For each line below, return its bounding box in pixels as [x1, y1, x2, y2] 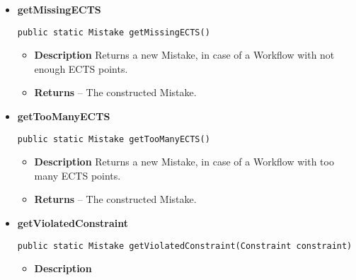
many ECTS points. [34, 168, 121, 182]
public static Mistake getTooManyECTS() [17, 134, 210, 144]
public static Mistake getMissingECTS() [17, 27, 210, 37]
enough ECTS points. [34, 61, 128, 76]
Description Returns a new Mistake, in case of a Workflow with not [34, 47, 335, 62]
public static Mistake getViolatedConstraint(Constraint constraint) [17, 240, 352, 251]
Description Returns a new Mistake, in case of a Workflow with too [34, 154, 334, 169]
